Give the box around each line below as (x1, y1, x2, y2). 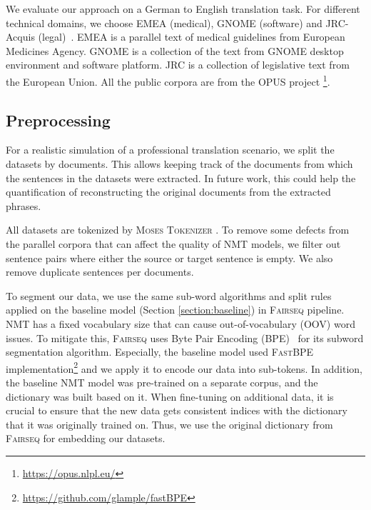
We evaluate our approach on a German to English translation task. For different (6, 1, 360, 16)
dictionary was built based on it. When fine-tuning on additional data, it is (6, 389, 334, 404)
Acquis (6, 29, 35, 44)
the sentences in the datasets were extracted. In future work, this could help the (6, 170, 356, 185)
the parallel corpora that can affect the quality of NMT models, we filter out (6, 236, 341, 251)
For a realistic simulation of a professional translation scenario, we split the (6, 142, 335, 157)
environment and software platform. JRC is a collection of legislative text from (6, 57, 350, 72)
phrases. (6, 198, 41, 213)
